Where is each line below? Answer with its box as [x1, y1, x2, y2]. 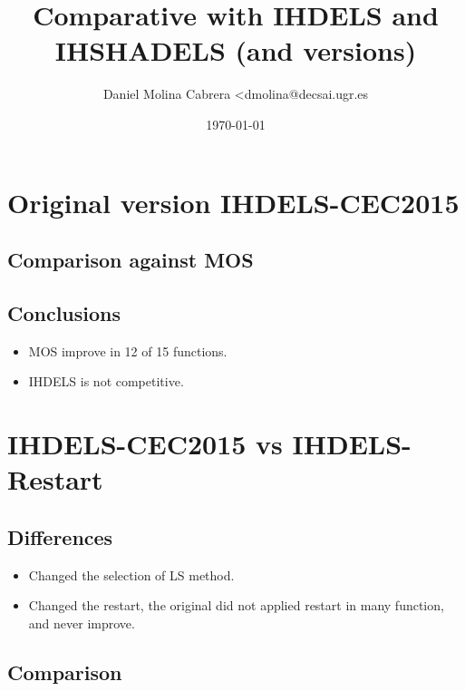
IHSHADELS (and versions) [54, 32, 417, 69]
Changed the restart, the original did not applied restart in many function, [28, 596, 444, 615]
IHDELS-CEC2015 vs [7, 425, 283, 462]
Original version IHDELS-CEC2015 [7, 183, 460, 220]
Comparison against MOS [7, 246, 254, 274]
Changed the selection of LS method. [28, 565, 235, 584]
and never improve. [28, 613, 135, 632]
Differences [7, 522, 113, 550]
